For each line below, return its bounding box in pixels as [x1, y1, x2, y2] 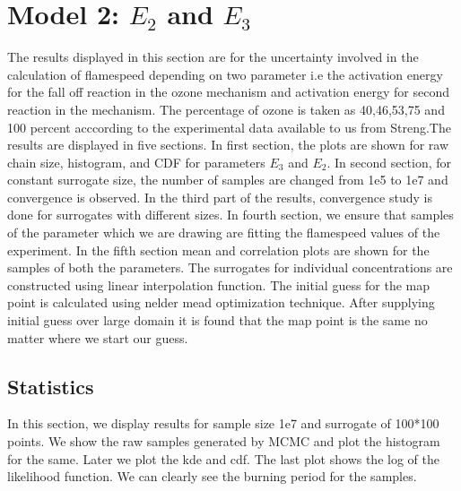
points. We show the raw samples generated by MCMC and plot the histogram [7, 432, 440, 451]
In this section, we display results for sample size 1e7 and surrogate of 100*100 [7, 414, 439, 433]
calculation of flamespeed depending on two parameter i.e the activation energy [7, 65, 443, 83]
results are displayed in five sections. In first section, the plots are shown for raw [7, 135, 449, 154]
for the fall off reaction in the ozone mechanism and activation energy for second [7, 82, 450, 101]
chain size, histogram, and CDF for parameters [7, 152, 265, 171]
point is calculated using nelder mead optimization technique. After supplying [7, 293, 435, 312]
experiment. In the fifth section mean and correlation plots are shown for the [7, 240, 430, 259]
